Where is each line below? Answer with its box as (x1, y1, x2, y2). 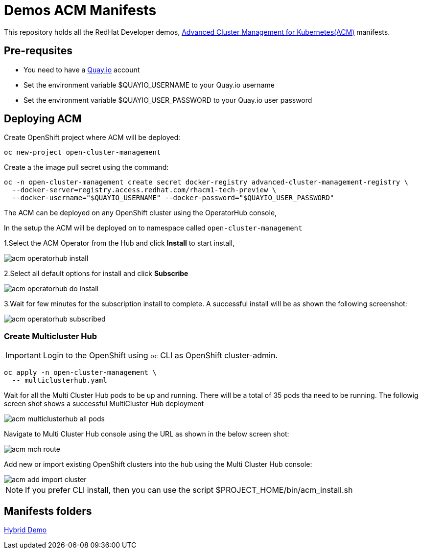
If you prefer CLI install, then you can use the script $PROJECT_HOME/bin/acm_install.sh (25, 485, 353, 495)
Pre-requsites (4, 45, 73, 57)
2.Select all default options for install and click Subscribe (4, 269, 188, 278)
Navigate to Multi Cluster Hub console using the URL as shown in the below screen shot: (4, 430, 289, 438)
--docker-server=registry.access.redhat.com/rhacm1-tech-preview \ (12, 186, 277, 194)
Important (5, 350, 41, 361)
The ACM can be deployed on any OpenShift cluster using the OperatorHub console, (4, 208, 277, 217)
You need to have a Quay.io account (23, 65, 140, 74)
